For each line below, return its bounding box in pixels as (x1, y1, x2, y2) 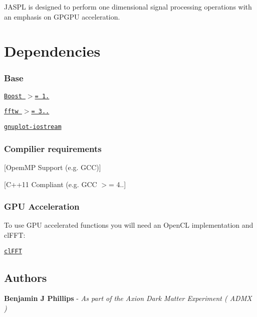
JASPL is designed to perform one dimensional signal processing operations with (4, 2, 252, 12)
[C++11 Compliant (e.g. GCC (4, 179, 97, 189)
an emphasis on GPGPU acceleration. (4, 11, 120, 22)
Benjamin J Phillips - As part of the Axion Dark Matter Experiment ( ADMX (4, 293, 252, 303)
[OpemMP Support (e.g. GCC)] (4, 162, 101, 172)
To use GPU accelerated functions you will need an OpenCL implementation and (4, 220, 253, 230)
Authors (4, 269, 47, 285)
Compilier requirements (4, 142, 102, 154)
